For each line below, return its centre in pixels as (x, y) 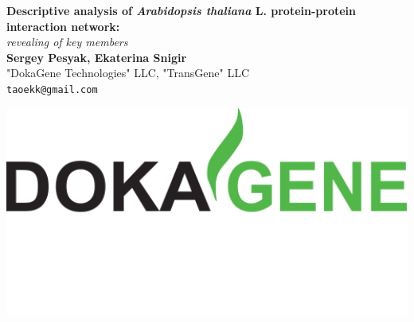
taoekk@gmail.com (52, 89)
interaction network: (63, 26)
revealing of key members (67, 42)
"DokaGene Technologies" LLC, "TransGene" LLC (128, 73)
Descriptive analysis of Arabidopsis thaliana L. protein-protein (182, 10)
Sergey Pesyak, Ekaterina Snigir (97, 57)
